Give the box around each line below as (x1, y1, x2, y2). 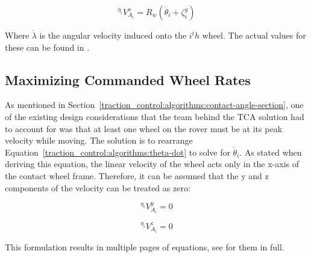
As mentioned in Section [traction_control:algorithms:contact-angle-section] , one (5, 98, 304, 111)
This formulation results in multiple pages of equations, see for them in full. (5, 240, 284, 253)
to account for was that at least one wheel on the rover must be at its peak (5, 122, 283, 135)
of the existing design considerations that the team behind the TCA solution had (5, 110, 304, 122)
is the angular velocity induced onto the (39, 29, 187, 41)
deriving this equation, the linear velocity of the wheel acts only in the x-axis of (5, 157, 299, 170)
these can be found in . (5, 40, 90, 53)
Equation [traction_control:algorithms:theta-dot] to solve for (5, 145, 230, 158)
